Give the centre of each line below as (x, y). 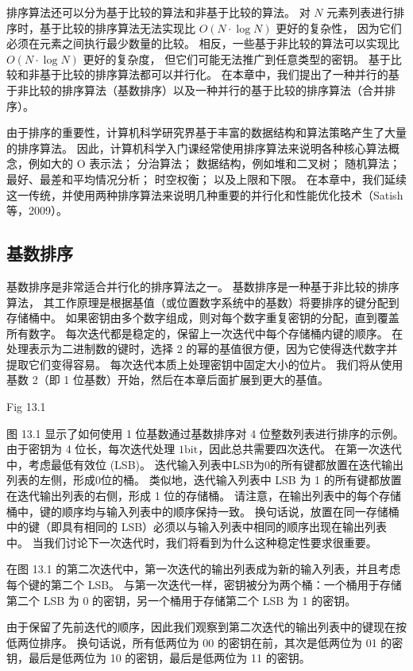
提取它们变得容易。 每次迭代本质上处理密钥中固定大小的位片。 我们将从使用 (205, 364)
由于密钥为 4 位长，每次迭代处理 (91, 449)
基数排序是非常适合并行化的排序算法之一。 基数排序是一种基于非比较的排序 (203, 286)
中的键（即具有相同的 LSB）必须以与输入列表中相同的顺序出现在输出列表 (197, 527)
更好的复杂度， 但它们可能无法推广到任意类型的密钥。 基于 (237, 58)
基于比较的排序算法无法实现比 (117, 27)
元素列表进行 (360, 12)
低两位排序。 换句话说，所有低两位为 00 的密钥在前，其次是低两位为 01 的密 (205, 642)
